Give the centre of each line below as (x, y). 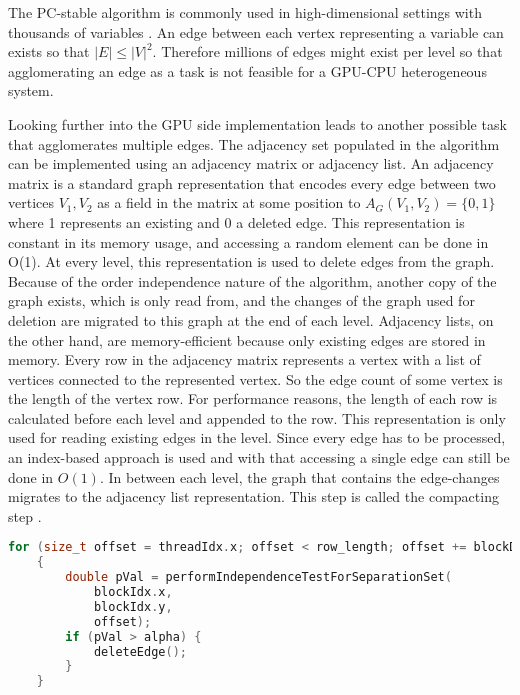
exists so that (49, 51)
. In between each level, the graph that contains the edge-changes (299, 476)
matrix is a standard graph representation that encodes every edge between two (252, 182)
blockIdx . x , (133, 592)
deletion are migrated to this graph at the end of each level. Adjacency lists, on (251, 319)
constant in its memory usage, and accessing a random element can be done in (248, 241)
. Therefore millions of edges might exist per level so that (327, 51)
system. (31, 90)
